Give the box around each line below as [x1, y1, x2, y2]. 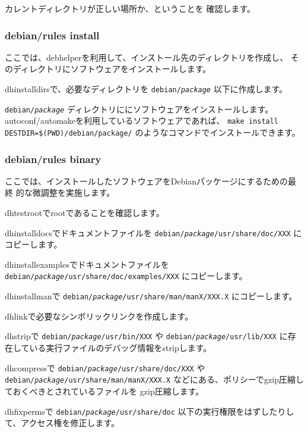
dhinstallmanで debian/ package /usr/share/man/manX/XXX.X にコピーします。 [5, 290, 297, 302]
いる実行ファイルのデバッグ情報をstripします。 [29, 342, 212, 354]
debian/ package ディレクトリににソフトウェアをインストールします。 [5, 102, 274, 115]
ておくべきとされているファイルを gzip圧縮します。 [5, 384, 204, 397]
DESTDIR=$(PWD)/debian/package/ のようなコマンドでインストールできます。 [5, 126, 300, 138]
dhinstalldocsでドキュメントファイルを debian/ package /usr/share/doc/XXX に [5, 226, 302, 239]
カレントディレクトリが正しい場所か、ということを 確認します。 [5, 2, 256, 14]
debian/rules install [5, 27, 100, 42]
